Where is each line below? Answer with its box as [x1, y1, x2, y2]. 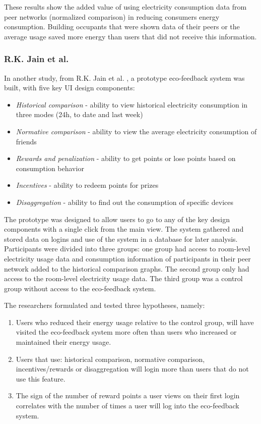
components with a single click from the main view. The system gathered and [4, 224, 244, 234]
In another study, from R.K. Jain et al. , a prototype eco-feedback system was [4, 72, 245, 83]
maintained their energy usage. [16, 337, 111, 347]
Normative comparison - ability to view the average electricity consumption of [16, 126, 257, 136]
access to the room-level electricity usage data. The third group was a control [4, 273, 243, 284]
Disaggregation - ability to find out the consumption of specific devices [16, 196, 233, 207]
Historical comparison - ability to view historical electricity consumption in [16, 99, 248, 110]
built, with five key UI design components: [4, 82, 135, 93]
